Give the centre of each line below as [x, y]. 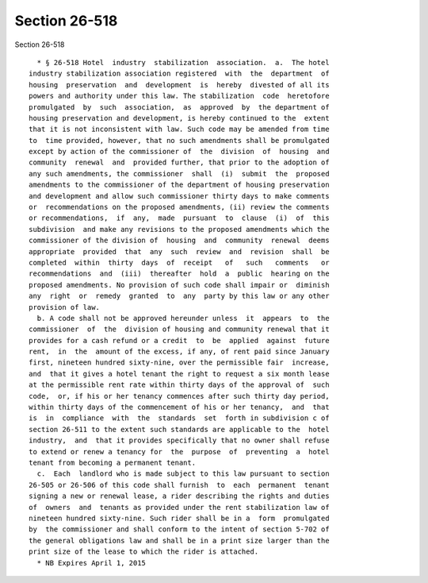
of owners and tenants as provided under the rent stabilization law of [179, 507]
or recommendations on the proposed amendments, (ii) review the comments [179, 207]
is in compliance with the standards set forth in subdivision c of [179, 418]
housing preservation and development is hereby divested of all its [179, 85]
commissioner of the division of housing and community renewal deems [179, 241]
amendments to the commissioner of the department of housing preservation [179, 185]
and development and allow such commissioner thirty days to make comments [179, 196]
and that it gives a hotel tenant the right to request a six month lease [179, 374]
